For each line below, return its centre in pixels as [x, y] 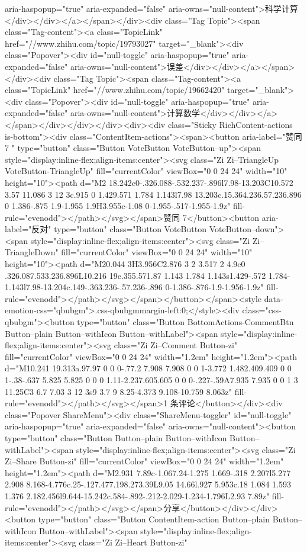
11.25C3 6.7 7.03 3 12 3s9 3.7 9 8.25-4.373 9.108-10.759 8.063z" [119, 391]
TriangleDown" [32, 252]
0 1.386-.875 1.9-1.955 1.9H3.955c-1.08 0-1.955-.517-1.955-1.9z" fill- [125, 206]
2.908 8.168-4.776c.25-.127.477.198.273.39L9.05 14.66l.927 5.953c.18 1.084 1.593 [148, 484]
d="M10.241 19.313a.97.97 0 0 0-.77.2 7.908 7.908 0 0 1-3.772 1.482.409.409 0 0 [148, 368]
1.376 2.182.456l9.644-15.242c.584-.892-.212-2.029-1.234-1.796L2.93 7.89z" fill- [145, 495]
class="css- [262, 310]
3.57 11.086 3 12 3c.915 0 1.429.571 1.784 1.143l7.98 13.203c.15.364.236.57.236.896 [153, 194]
